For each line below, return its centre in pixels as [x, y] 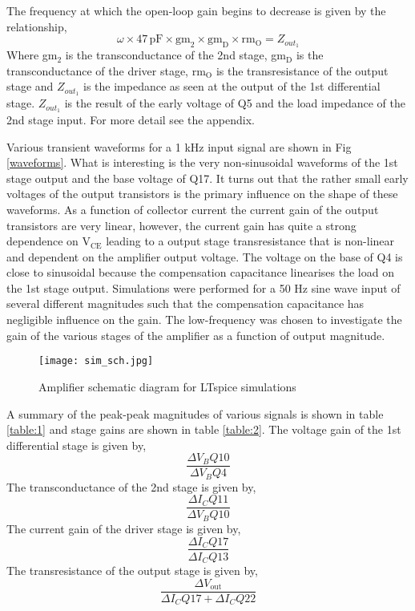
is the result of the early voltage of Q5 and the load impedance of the [235, 103]
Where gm [32, 55]
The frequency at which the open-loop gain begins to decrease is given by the [196, 10]
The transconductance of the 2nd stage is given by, [131, 486]
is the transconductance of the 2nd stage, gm [175, 55]
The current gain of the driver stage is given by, [124, 528]
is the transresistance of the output [302, 70]
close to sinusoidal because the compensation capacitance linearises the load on [200, 272]
